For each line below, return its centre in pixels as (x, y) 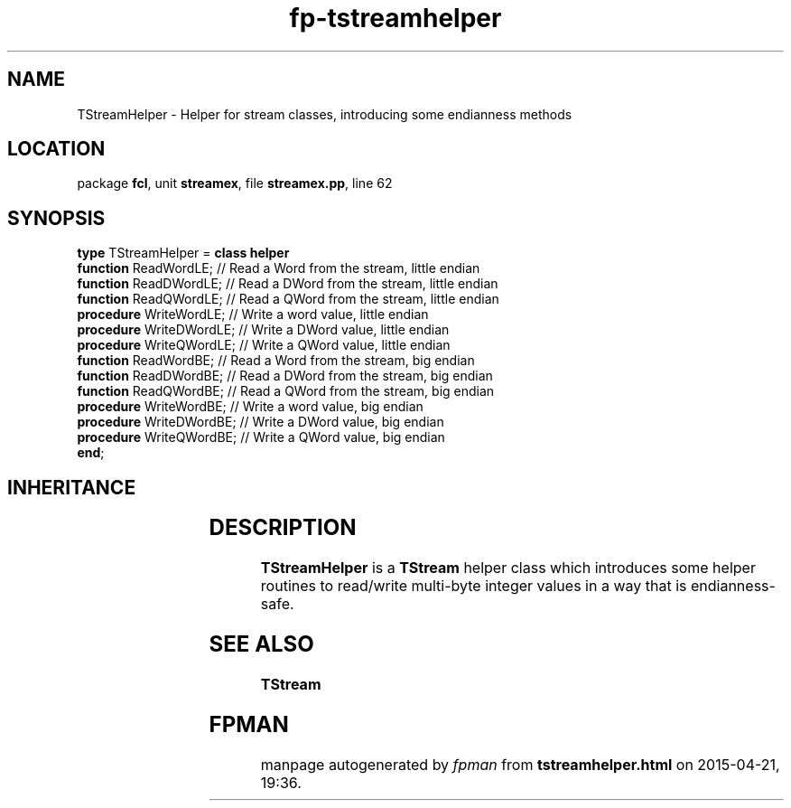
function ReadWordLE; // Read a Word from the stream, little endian (279, 268)
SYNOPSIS (56, 218)
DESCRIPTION (283, 528)
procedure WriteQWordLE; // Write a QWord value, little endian (264, 345)
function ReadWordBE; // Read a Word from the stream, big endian (276, 361)
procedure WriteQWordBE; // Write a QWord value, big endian (261, 437)
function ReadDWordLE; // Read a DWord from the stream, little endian (288, 284)
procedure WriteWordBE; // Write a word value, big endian (250, 407)
